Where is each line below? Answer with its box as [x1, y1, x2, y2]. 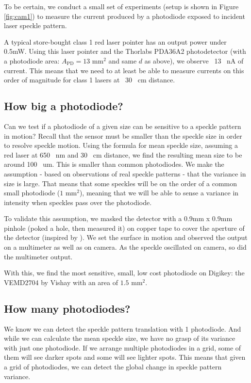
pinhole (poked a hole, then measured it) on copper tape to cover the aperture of [4, 223, 245, 233]
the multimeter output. [4, 251, 73, 261]
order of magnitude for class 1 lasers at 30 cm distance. [4, 75, 175, 85]
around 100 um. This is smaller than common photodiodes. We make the [4, 159, 224, 169]
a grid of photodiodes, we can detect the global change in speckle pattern [4, 362, 222, 372]
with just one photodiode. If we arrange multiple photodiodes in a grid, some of [4, 342, 241, 352]
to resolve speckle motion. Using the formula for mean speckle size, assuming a [4, 140, 238, 150]
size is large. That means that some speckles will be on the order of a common [4, 178, 237, 188]
